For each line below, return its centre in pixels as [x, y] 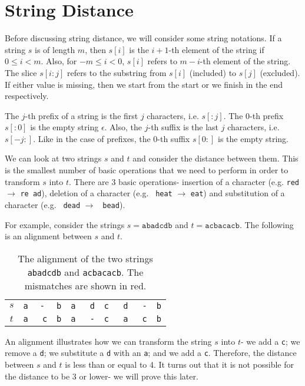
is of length [55, 49]
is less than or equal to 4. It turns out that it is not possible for [180, 364]
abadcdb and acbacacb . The [85, 272]
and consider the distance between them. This [216, 158]
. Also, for [59, 61]
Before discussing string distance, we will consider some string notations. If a [143, 38]
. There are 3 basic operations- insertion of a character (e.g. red [184, 181]
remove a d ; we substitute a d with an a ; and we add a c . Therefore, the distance [151, 353]
